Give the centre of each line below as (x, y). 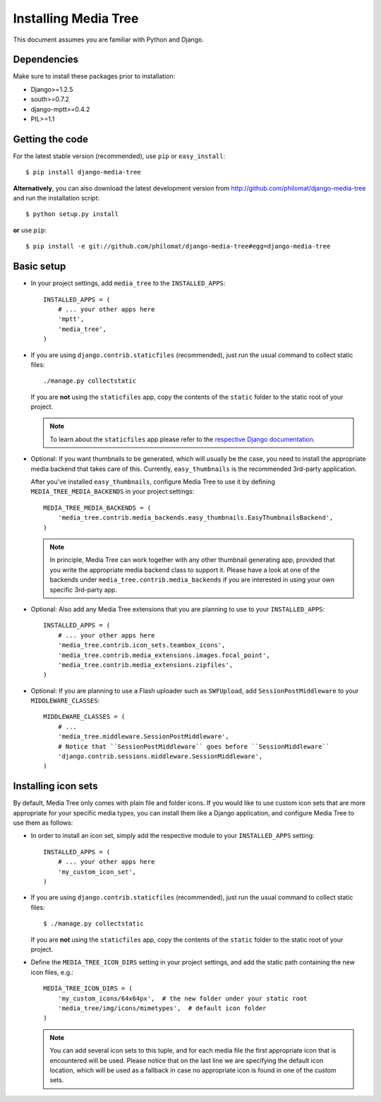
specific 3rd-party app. (84, 589)
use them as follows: (43, 823)
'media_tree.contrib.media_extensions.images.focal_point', (164, 655)
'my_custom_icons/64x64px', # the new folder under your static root (182, 998)
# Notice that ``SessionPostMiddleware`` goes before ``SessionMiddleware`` (194, 746)
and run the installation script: (56, 198)
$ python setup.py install (72, 214)
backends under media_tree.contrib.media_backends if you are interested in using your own (192, 580)
